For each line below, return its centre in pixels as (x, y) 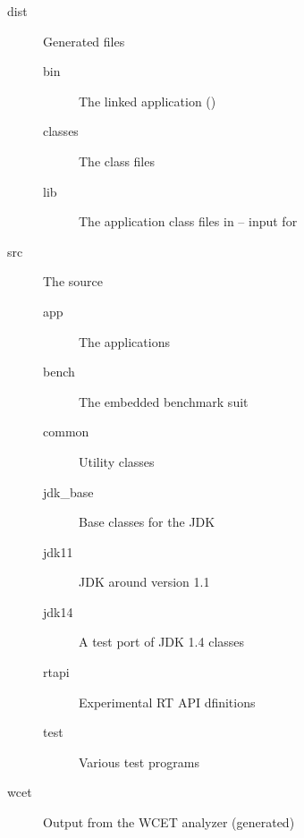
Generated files (84, 41)
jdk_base (68, 491)
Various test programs (139, 762)
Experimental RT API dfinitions (167, 702)
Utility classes (117, 461)
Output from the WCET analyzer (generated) (169, 822)
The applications (124, 341)
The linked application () (148, 101)
